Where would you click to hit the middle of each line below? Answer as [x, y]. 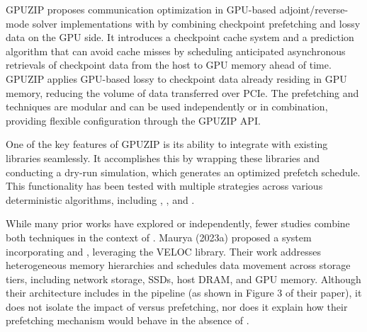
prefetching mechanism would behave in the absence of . [128, 320]
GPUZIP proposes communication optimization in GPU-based [141, 9]
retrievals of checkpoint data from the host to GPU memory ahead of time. [169, 65]
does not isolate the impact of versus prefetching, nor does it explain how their [177, 306]
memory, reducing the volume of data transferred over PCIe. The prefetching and [182, 92]
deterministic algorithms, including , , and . [100, 199]
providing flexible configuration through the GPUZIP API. [133, 120]
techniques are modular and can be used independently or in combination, [167, 107]
